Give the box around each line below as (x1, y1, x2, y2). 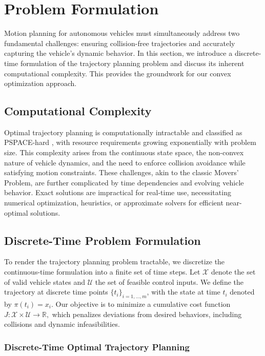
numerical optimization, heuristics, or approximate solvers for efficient (4, 197, 223, 208)
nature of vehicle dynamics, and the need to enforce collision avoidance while (4, 157, 246, 167)
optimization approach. (4, 78, 77, 89)
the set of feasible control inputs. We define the (95, 276, 243, 287)
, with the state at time (147, 286, 220, 297)
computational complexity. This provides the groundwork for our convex (4, 68, 231, 78)
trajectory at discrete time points (4, 286, 108, 297)
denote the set (211, 266, 256, 277)
